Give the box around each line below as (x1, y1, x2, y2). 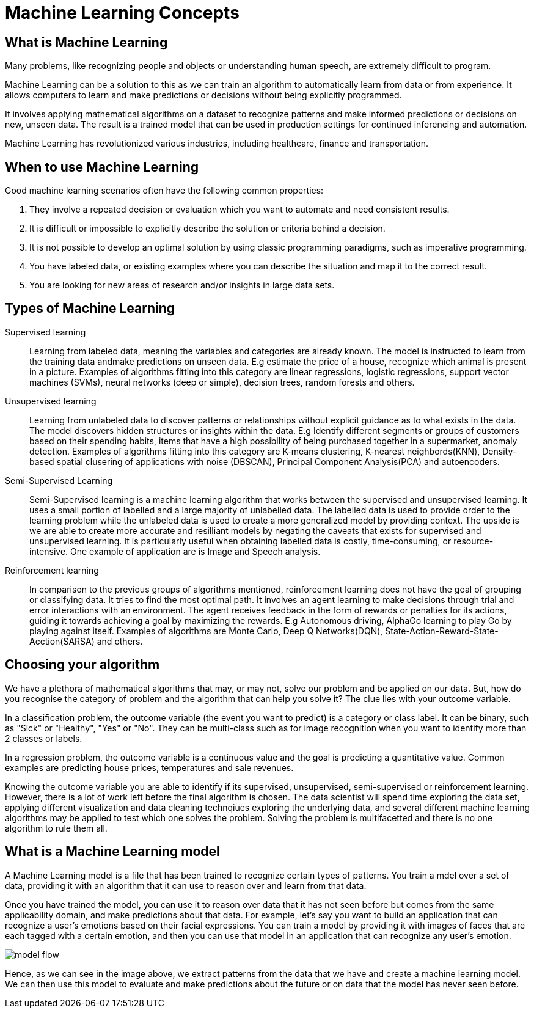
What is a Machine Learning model (5, 844, 220, 860)
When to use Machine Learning (5, 159, 199, 175)
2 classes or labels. (5, 733, 82, 744)
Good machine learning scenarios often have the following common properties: (5, 185, 324, 196)
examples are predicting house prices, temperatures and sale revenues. (5, 762, 294, 773)
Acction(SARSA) (29, 635, 95, 646)
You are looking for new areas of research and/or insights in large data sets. (29, 280, 335, 291)
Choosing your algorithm (5, 657, 160, 673)
